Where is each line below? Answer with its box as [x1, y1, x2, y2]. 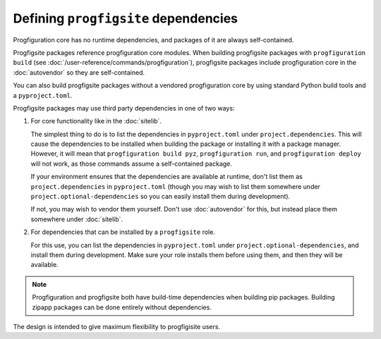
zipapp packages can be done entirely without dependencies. [32, 303, 212, 312]
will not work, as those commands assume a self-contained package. [30, 159, 233, 168]
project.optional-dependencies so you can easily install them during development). [30, 192, 291, 201]
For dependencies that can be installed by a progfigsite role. [30, 228, 215, 236]
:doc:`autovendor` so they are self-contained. [13, 68, 145, 77]
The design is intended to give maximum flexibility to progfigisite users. [13, 322, 221, 331]
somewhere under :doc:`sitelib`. [30, 215, 123, 223]
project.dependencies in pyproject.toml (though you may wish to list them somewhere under [30, 182, 321, 190]
